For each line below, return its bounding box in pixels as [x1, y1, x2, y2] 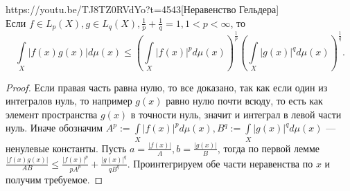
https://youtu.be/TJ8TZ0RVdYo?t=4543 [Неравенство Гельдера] [6, 2, 279, 16]
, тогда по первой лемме [217, 140, 320, 155]
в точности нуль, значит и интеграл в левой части [130, 107, 342, 121]
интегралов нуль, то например [6, 93, 132, 108]
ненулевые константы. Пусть [6, 140, 127, 155]
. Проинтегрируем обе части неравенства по [127, 156, 313, 170]
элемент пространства [6, 107, 98, 121]
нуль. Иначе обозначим [6, 120, 103, 135]
